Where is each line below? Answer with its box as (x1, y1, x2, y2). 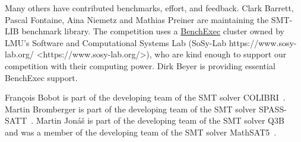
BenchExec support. (5, 71, 78, 83)
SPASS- (258, 102, 287, 115)
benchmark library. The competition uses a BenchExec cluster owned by (21, 25, 284, 37)
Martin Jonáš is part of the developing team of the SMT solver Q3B (36, 114, 284, 127)
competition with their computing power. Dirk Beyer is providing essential (5, 59, 275, 72)
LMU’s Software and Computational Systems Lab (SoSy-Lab (5, 36, 227, 49)
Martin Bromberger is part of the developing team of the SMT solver (5, 102, 256, 115)
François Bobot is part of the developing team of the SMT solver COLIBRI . (5, 91, 286, 104)
